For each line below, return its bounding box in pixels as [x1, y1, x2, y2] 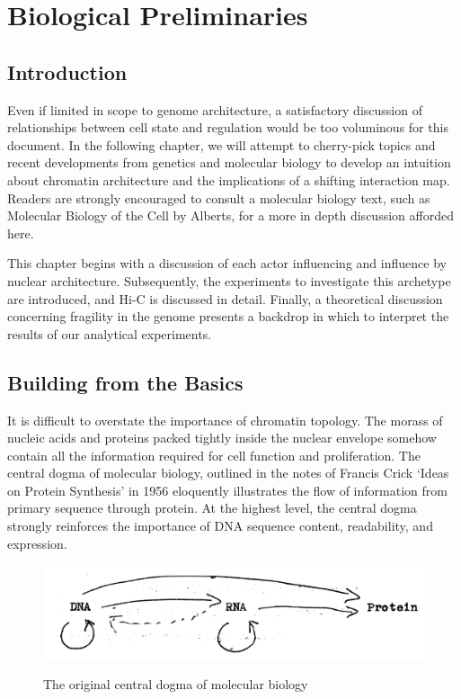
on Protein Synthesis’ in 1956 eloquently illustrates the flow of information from [7, 480, 448, 499]
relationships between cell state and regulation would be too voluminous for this [7, 118, 448, 137]
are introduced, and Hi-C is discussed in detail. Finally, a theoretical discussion [7, 289, 443, 308]
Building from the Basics [7, 368, 244, 396]
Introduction [7, 58, 128, 85]
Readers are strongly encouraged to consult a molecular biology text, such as [7, 188, 430, 207]
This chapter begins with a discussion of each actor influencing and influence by [7, 254, 447, 273]
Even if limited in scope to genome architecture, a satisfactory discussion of [7, 100, 422, 119]
